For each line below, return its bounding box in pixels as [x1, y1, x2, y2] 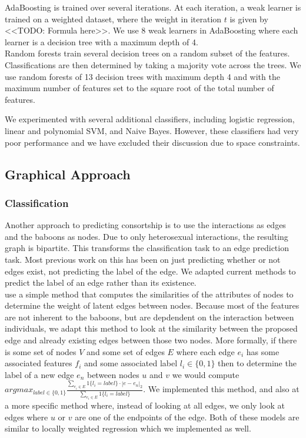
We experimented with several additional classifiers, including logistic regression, [5, 113, 295, 125]
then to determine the [218, 357, 297, 369]
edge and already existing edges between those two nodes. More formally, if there [5, 334, 297, 346]
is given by [229, 12, 268, 25]
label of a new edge [5, 368, 74, 380]
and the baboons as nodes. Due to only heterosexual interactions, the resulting [5, 230, 288, 242]
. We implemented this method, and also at [143, 383, 300, 395]
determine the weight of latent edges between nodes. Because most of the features [5, 299, 300, 312]
